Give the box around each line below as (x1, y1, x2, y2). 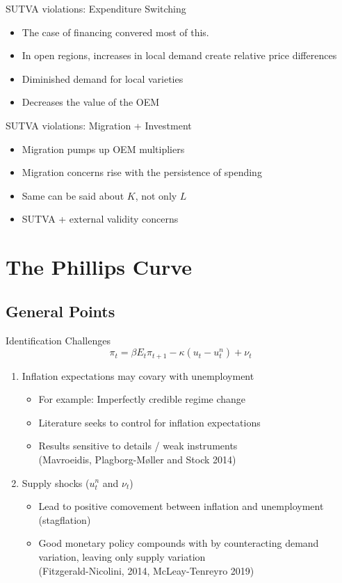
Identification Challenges (6, 333, 111, 347)
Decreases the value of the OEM (22, 95, 160, 109)
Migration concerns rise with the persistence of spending (22, 165, 262, 179)
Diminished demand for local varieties (22, 71, 184, 86)
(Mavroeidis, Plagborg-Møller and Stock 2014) (38, 452, 236, 466)
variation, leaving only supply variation (38, 549, 206, 564)
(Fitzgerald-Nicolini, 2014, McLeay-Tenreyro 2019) (38, 563, 254, 577)
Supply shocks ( (22, 475, 90, 490)
